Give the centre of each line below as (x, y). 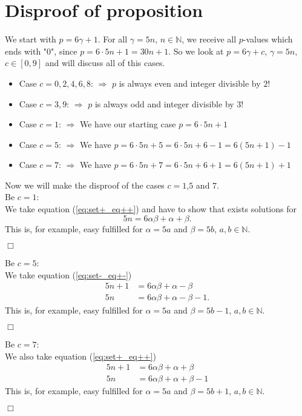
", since (64, 51)
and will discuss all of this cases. (105, 63)
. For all (113, 39)
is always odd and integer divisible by (164, 103)
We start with (31, 39)
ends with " (26, 51)
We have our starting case (128, 124)
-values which (268, 39)
